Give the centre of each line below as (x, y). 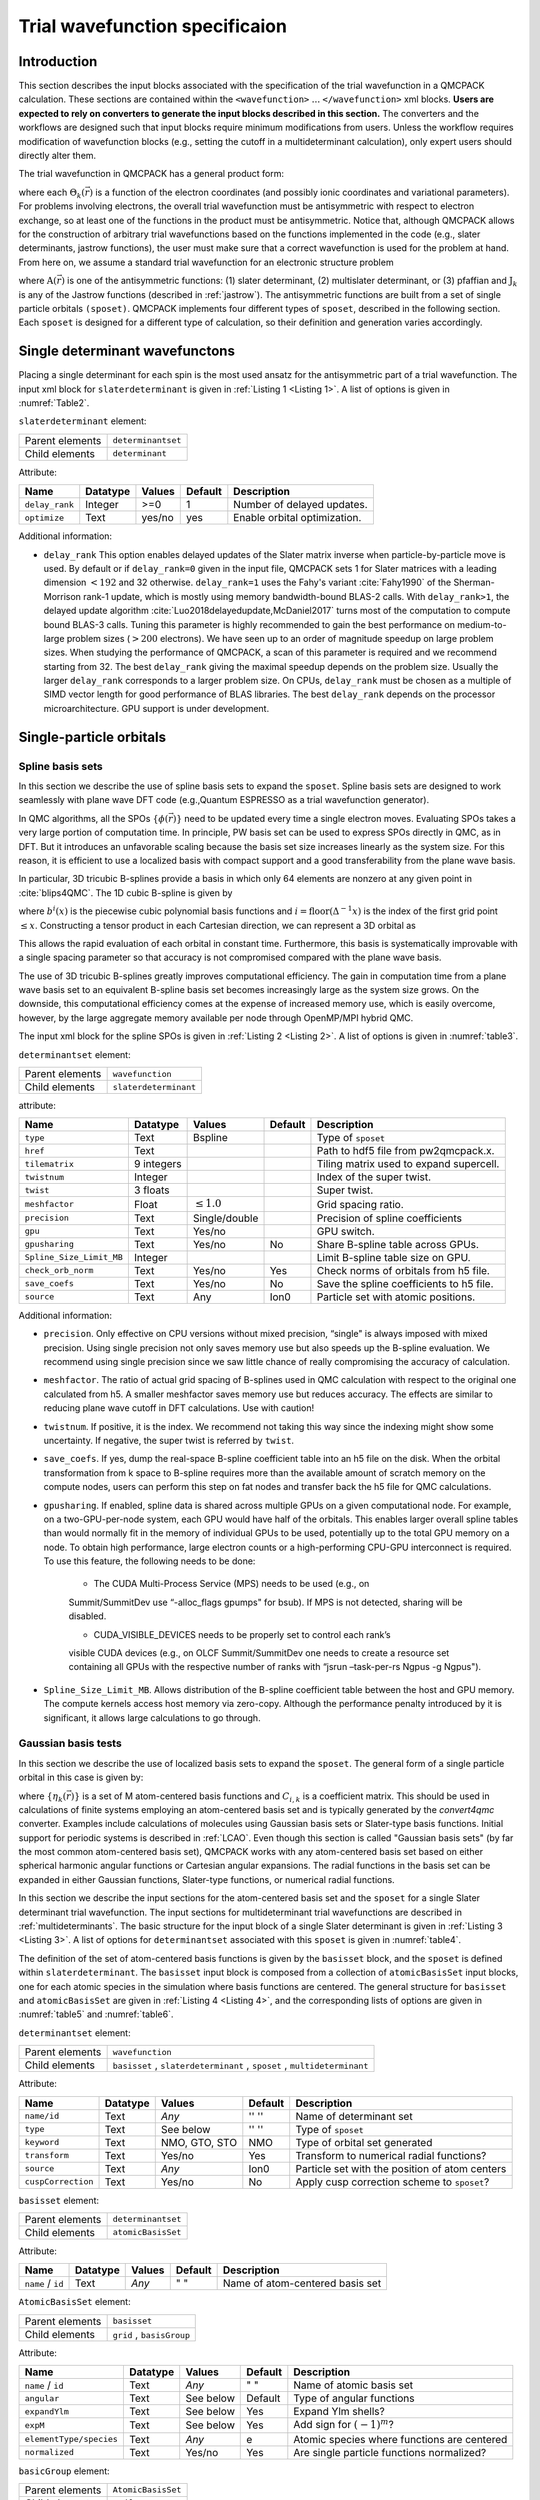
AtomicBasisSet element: (74, 2302)
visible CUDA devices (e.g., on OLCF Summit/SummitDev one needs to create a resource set (259, 1653)
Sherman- (474, 582)
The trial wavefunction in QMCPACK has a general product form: (151, 174)
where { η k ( (42, 1797)
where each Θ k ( (51, 193)
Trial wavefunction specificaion (152, 26)
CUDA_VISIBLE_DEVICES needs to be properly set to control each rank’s (242, 1634)
